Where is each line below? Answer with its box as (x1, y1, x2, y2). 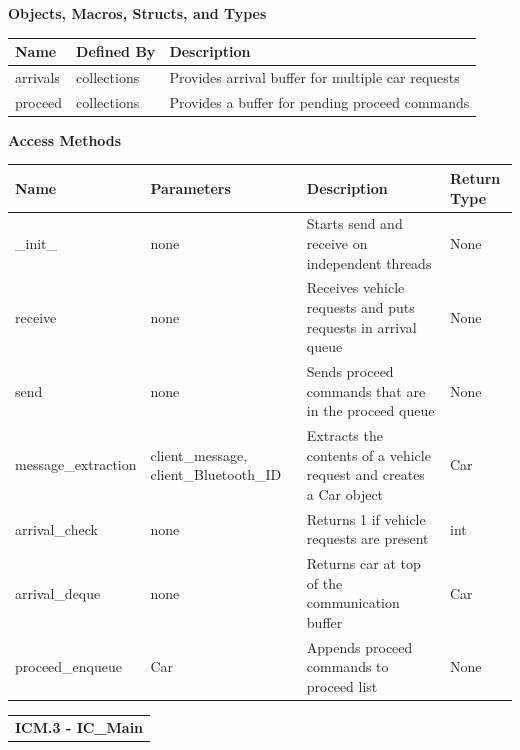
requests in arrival (306, 316, 417, 337)
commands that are (306, 380, 426, 401)
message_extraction (15, 454, 137, 475)
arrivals (15, 66, 60, 87)
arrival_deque (15, 582, 101, 603)
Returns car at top (306, 553, 421, 574)
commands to (306, 656, 389, 677)
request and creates (306, 464, 425, 485)
